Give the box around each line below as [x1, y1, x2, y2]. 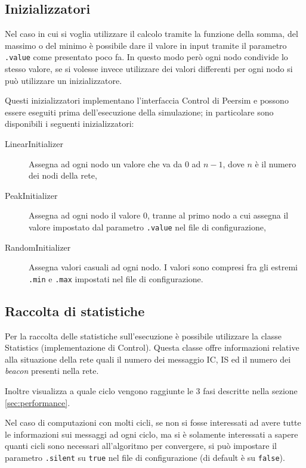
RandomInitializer [5, 241, 71, 253]
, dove [222, 157, 245, 170]
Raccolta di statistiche [5, 301, 145, 320]
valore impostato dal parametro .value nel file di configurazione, [29, 220, 266, 233]
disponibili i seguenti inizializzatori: [5, 117, 134, 130]
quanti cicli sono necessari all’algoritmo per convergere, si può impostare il [5, 439, 277, 452]
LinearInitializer [5, 138, 63, 150]
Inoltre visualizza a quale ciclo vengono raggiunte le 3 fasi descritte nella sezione [5, 385, 298, 397]
